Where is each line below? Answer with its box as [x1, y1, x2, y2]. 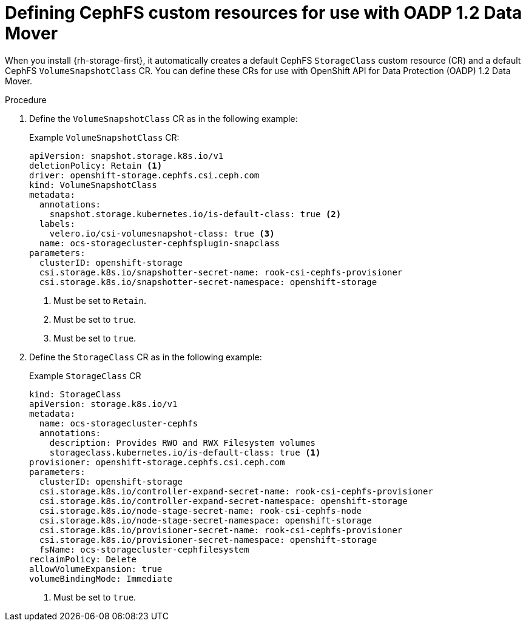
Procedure [5, 94, 47, 105]
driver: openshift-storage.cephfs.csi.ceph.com [29, 170, 260, 180]
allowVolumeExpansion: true [29, 564, 163, 574]
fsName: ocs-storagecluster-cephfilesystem [39, 544, 249, 554]
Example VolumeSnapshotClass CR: [29, 132, 180, 143]
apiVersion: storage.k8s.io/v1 [29, 399, 178, 409]
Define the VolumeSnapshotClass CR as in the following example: [29, 113, 298, 124]
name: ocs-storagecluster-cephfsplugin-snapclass [39, 238, 280, 248]
